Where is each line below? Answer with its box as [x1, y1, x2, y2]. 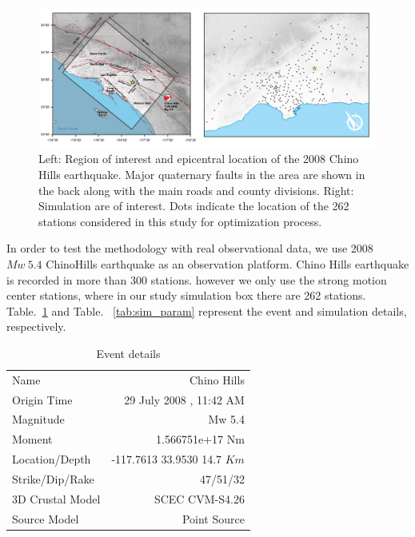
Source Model [12, 510, 79, 527]
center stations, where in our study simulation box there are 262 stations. [6, 287, 366, 304]
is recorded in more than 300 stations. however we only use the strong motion [6, 271, 387, 288]
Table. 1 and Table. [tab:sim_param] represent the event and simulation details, [6, 302, 407, 319]
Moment [12, 431, 53, 447]
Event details [96, 344, 161, 361]
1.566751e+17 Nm [156, 431, 245, 447]
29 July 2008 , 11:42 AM [124, 391, 245, 408]
